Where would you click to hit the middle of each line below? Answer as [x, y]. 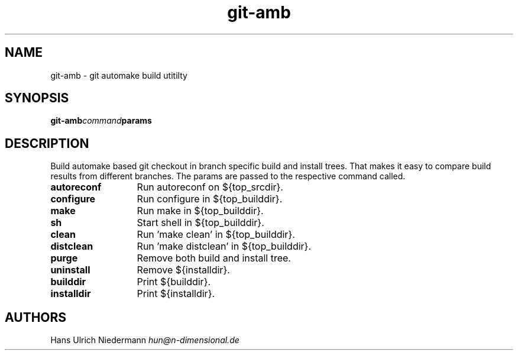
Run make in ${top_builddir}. [200, 211]
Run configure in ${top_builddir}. [210, 199]
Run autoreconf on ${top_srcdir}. [210, 187]
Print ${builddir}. [174, 282]
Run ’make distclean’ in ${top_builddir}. [224, 246]
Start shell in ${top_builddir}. [200, 223]
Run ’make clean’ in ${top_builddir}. [216, 235]
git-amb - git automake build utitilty [119, 75]
